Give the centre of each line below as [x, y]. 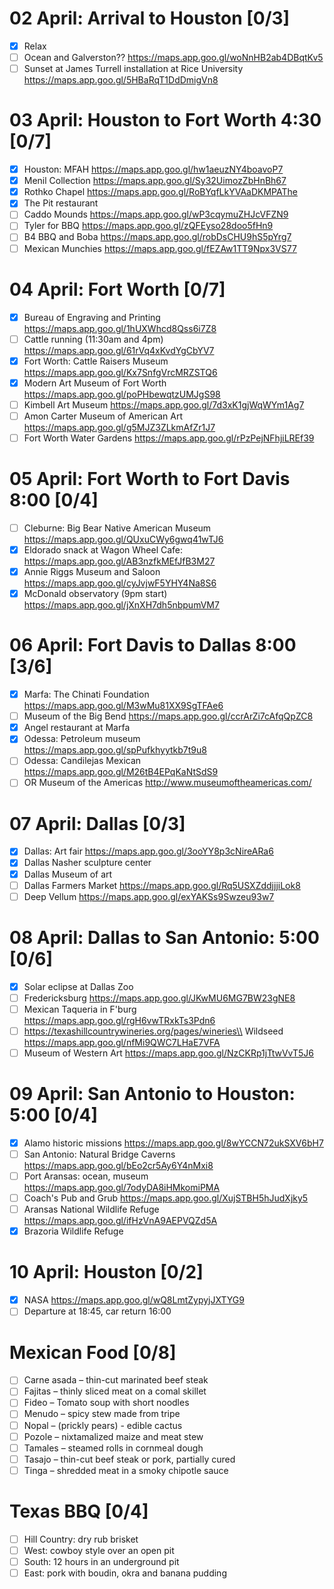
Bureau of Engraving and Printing [92, 317]
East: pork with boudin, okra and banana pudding [125, 1573]
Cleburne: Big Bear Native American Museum [117, 528]
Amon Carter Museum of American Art [103, 416]
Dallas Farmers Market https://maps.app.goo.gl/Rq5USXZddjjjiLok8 [162, 885]
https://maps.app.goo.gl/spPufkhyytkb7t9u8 [115, 750]
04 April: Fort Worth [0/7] [117, 289]
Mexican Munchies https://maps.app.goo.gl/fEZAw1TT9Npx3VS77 [160, 248]
